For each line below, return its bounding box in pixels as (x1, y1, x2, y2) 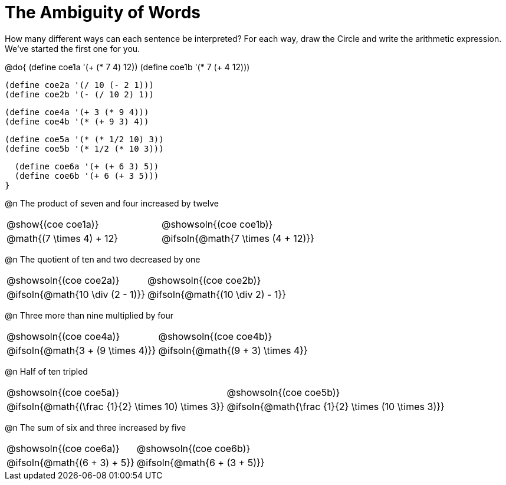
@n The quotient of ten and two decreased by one (5, 254, 201, 264)
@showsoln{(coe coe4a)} (6, 330, 120, 342)
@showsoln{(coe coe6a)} (6, 442, 120, 454)
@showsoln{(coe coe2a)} (6, 274, 120, 286)
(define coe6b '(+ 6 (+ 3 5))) (14, 171, 159, 181)
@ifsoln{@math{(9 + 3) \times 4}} (158, 344, 308, 356)
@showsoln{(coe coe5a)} (6, 386, 120, 398)
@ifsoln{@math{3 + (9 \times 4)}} (6, 344, 156, 356)
